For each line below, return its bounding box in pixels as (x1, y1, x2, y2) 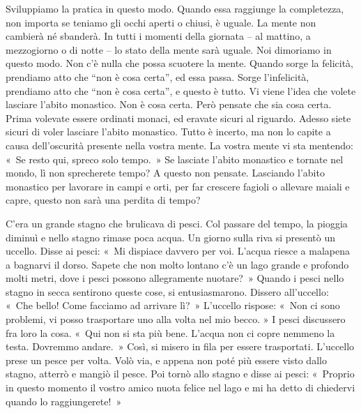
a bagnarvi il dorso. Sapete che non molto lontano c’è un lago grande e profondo (6, 257, 349, 271)
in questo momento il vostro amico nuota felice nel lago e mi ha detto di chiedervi (6, 380, 355, 395)
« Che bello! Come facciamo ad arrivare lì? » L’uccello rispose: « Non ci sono (6, 298, 340, 313)
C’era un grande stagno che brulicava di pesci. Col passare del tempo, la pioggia (6, 216, 348, 230)
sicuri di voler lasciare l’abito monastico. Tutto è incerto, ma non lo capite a (6, 124, 331, 139)
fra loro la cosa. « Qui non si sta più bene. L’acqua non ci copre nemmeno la (6, 325, 335, 340)
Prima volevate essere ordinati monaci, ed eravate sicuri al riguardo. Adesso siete (6, 110, 351, 125)
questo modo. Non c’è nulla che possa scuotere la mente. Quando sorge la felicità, (6, 56, 353, 70)
